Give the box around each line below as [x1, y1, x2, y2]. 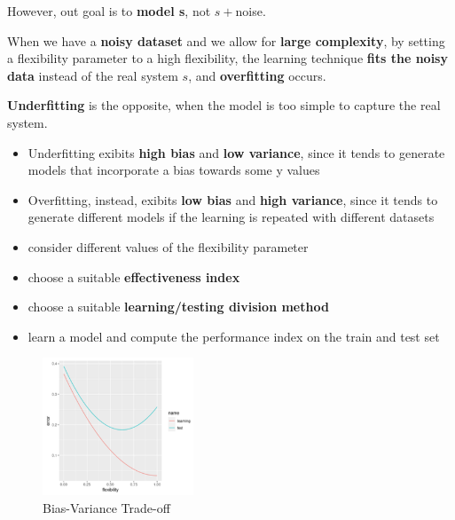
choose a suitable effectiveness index [27, 267, 240, 286]
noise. [235, 2, 266, 20]
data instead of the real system [7, 66, 178, 84]
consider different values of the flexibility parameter [27, 237, 309, 256]
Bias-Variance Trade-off [43, 498, 170, 516]
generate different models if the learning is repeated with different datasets [27, 208, 435, 226]
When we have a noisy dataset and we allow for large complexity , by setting [7, 31, 445, 50]
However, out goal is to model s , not [7, 2, 211, 20]
